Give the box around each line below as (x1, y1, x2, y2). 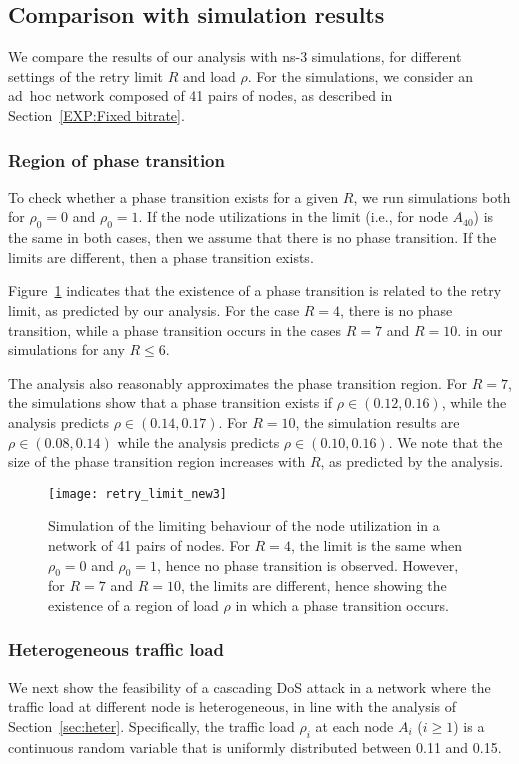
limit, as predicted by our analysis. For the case (8, 299, 300, 320)
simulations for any (8, 339, 125, 360)
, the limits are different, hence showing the (180, 575, 447, 596)
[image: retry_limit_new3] (48, 486, 227, 501)
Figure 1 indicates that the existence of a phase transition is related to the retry (8, 280, 502, 301)
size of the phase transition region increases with (8, 451, 306, 472)
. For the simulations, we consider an (247, 65, 474, 86)
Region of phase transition (8, 147, 225, 172)
